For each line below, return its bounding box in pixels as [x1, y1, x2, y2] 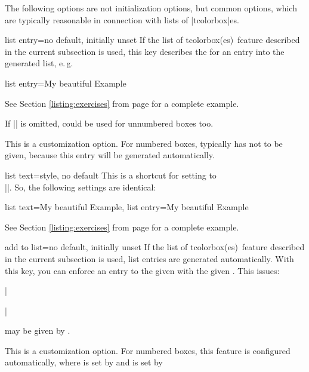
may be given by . [5, 324, 70, 337]
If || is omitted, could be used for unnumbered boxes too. [5, 117, 214, 130]
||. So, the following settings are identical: [5, 180, 156, 193]
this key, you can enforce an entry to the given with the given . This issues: [5, 264, 280, 276]
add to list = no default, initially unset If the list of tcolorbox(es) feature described [5, 241, 305, 253]
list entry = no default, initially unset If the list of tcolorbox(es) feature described [5, 33, 300, 46]
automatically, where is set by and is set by [5, 356, 163, 368]
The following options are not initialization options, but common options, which [5, 2, 297, 14]
